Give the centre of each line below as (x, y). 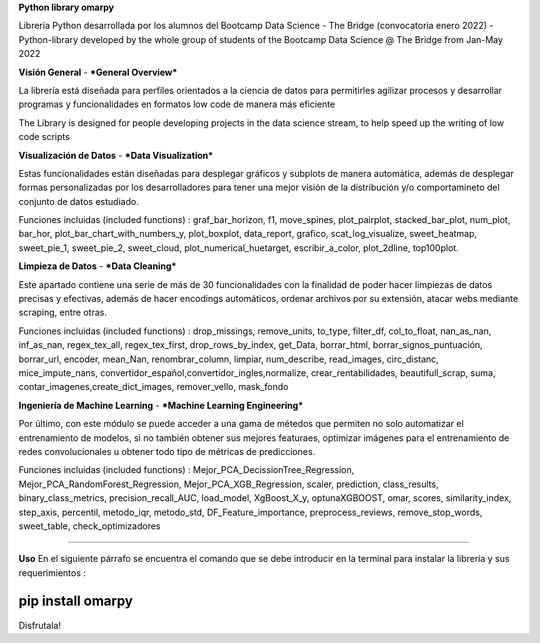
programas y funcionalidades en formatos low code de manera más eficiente (177, 104)
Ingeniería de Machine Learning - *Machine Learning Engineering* (161, 405)
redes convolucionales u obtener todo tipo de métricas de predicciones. (167, 451)
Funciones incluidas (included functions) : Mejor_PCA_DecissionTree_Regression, (186, 470)
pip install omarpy (76, 601)
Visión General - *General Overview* (98, 72)
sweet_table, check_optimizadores (89, 526)
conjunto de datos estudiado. (78, 201)
